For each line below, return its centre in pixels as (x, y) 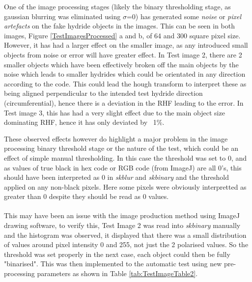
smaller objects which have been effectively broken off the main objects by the (121, 64)
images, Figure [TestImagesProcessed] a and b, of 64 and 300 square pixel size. (122, 35)
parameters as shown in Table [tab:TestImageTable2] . (117, 273)
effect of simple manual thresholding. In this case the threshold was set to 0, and (126, 157)
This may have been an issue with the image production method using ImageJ (122, 215)
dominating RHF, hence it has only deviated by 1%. (84, 122)
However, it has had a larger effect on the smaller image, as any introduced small (126, 45)
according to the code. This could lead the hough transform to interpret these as (125, 83)
